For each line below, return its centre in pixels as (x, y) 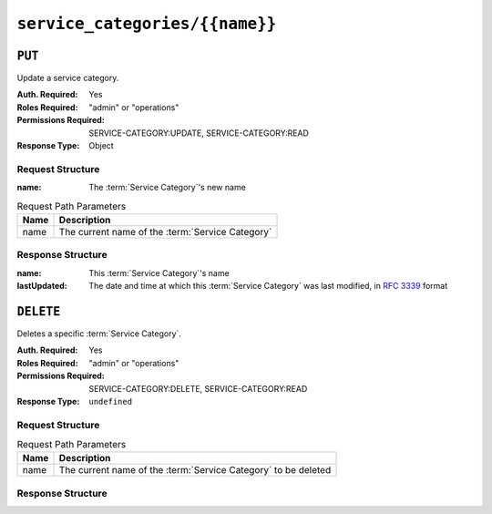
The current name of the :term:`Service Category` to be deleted (195, 470)
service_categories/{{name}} (147, 24)
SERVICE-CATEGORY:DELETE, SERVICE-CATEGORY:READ (198, 388)
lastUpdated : (42, 286)
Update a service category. (68, 78)
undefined (110, 401)
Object (101, 146)
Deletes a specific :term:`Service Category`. (99, 334)
